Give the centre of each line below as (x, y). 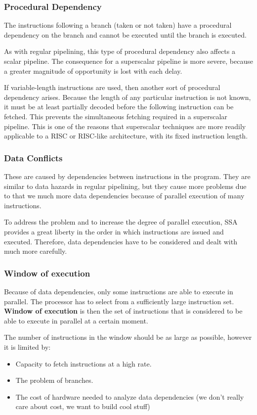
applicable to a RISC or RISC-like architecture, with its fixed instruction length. (126, 136)
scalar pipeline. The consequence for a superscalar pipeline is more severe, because (128, 61)
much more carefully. (36, 251)
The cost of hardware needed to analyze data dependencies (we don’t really (130, 396)
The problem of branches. (54, 380)
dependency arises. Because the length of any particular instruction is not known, (128, 97)
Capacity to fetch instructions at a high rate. (84, 363)
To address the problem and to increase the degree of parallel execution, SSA (121, 222)
